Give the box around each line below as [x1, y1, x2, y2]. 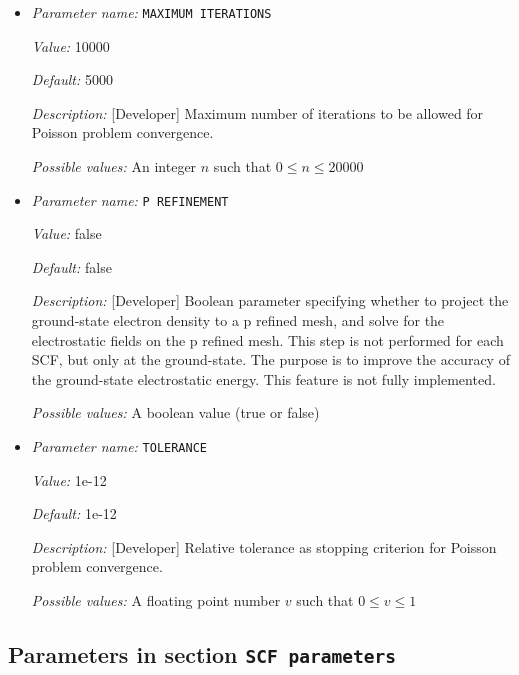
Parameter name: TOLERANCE [31, 436, 208, 457]
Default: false [31, 256, 112, 277]
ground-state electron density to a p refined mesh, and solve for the [31, 310, 445, 331]
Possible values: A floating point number [31, 590, 281, 611]
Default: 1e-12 [31, 503, 117, 524]
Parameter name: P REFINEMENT [31, 189, 229, 210]
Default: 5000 [31, 69, 113, 90]
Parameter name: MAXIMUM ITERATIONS [31, 2, 272, 22]
